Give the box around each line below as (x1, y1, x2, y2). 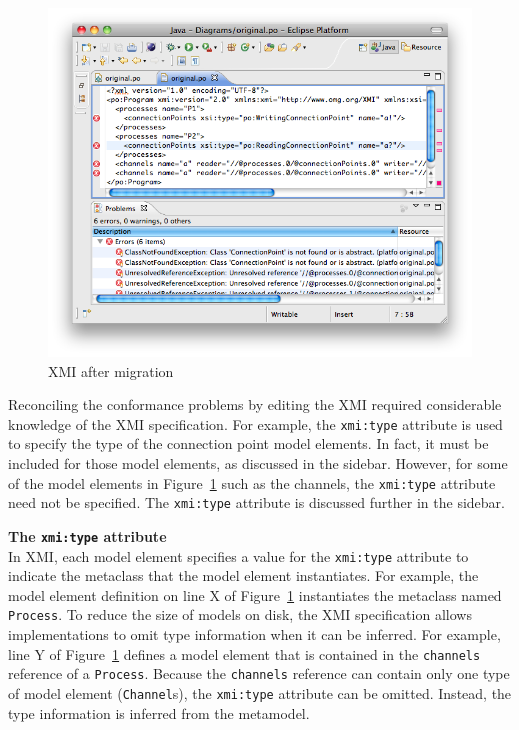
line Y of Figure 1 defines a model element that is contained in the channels (8, 643, 481, 664)
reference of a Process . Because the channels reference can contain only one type (8, 663, 510, 684)
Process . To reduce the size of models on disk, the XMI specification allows (8, 604, 472, 625)
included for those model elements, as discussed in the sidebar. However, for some (8, 452, 508, 473)
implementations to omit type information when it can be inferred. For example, (8, 624, 501, 645)
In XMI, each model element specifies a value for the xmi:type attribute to (8, 545, 469, 566)
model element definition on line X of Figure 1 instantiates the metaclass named (8, 584, 502, 605)
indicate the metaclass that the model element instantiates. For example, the (8, 565, 479, 586)
